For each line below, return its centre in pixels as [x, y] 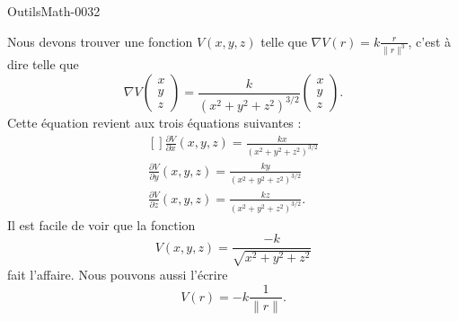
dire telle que [43, 64]
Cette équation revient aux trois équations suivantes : [154, 122]
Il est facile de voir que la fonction [101, 224]
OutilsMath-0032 [54, 11]
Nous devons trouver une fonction [100, 41]
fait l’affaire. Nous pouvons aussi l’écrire [118, 274]
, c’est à [430, 41]
